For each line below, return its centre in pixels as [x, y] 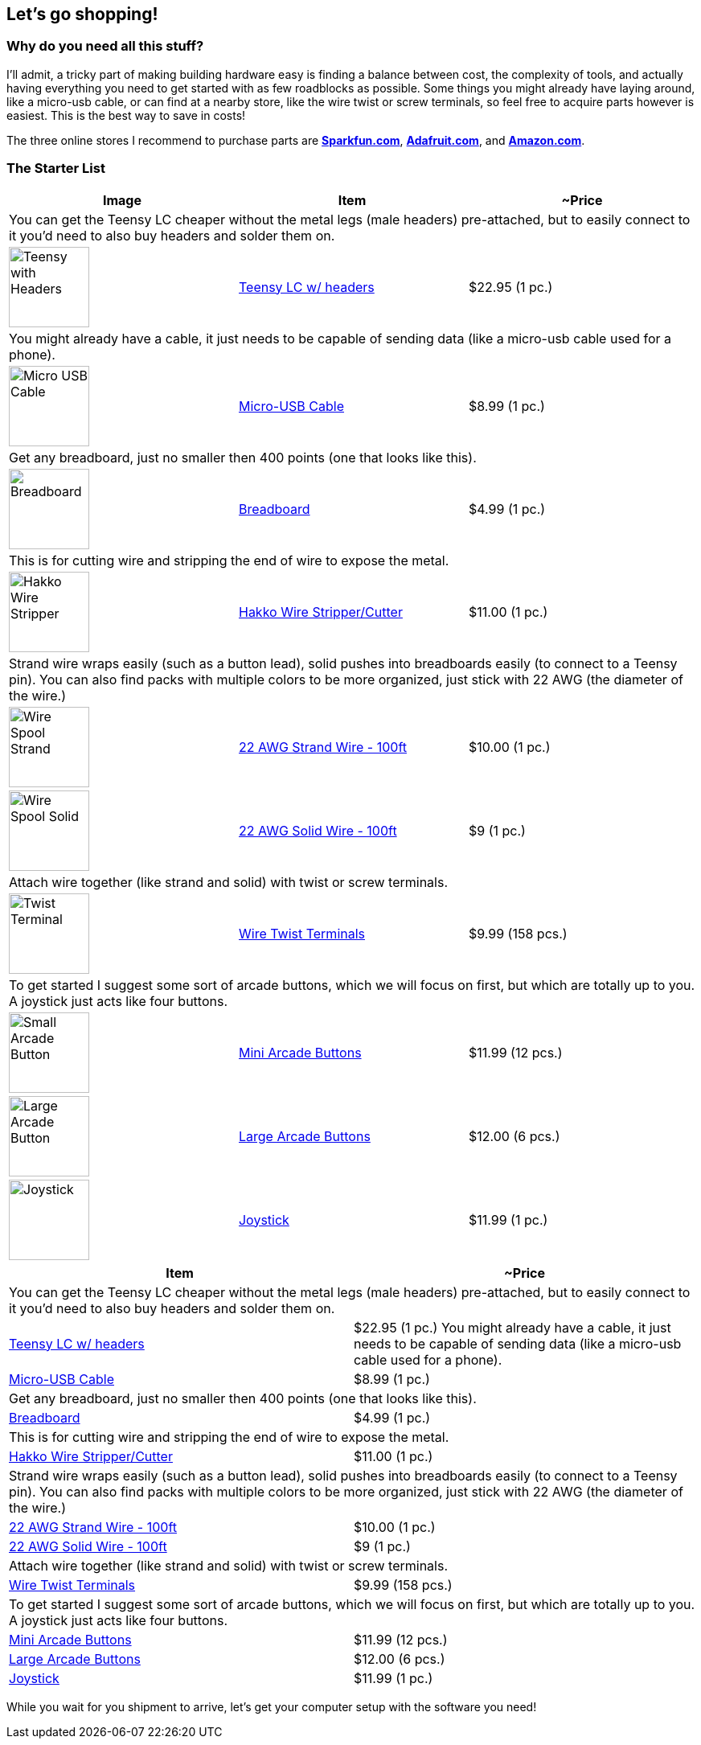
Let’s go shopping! [82, 14]
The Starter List [56, 168]
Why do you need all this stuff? [105, 46]
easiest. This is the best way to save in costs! [126, 115]
